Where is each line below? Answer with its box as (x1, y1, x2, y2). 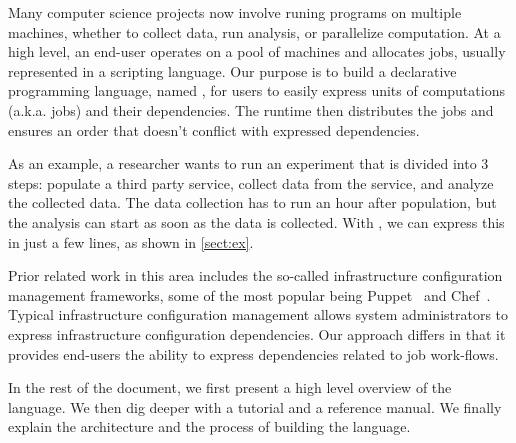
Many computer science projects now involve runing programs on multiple (8, 2, 462, 22)
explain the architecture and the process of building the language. (8, 416, 411, 437)
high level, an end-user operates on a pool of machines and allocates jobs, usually (8, 41, 506, 62)
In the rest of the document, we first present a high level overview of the (8, 377, 452, 398)
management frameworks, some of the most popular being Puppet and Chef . (8, 284, 491, 305)
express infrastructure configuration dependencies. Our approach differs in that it (8, 323, 506, 344)
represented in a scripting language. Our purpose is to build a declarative (8, 60, 457, 81)
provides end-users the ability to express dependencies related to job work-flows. (8, 343, 499, 364)
